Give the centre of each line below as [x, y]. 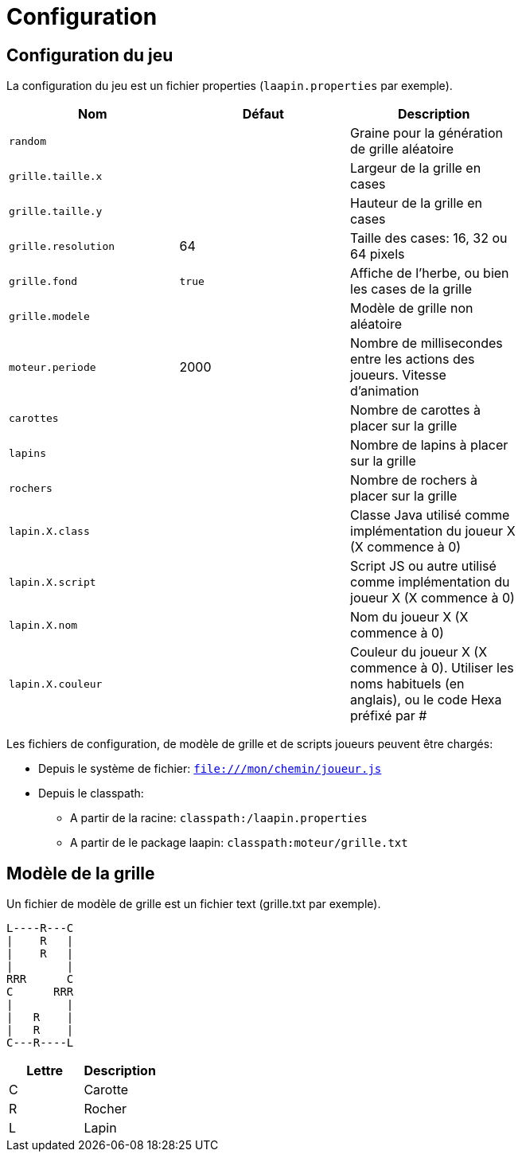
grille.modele [49, 316]
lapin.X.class [49, 531]
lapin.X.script [53, 582]
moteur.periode [53, 367]
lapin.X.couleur [56, 684]
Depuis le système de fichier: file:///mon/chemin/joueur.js [210, 769]
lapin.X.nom [43, 625]
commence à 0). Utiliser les [432, 668]
